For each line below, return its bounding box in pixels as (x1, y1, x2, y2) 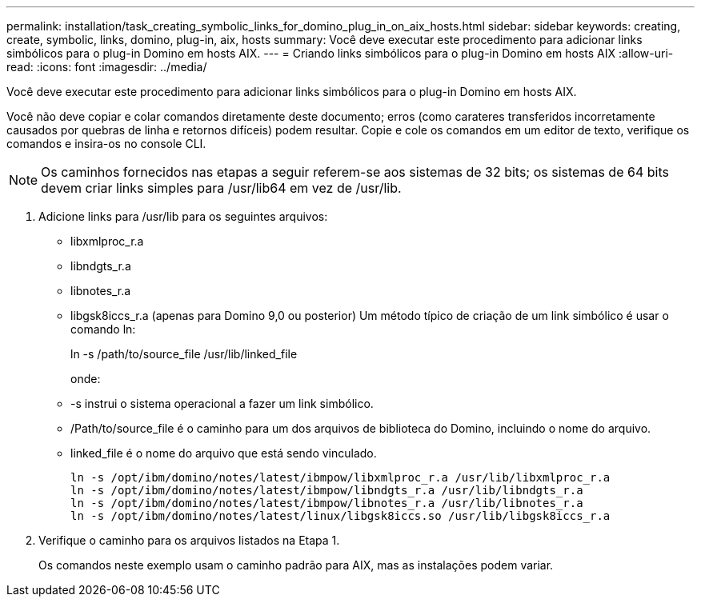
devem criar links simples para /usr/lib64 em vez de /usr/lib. (41, 180, 402, 196)
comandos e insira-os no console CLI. (6, 137, 206, 150)
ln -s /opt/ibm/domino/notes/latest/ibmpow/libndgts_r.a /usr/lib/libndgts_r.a (70, 484, 583, 497)
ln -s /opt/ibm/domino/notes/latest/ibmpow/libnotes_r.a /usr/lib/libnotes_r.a (70, 497, 583, 509)
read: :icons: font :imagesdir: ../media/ (6, 60, 207, 74)
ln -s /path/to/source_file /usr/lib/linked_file (70, 347, 298, 361)
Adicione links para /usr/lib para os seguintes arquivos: (38, 210, 328, 223)
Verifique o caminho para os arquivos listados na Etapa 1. (38, 533, 340, 547)
